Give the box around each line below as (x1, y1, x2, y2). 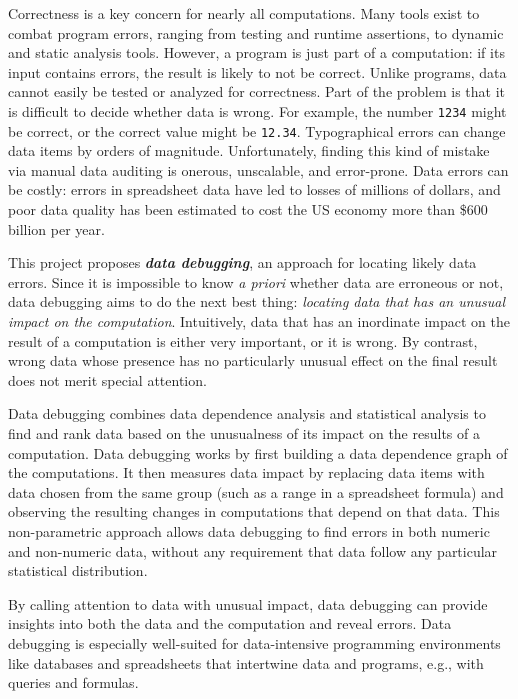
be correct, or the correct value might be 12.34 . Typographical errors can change (8, 120, 506, 141)
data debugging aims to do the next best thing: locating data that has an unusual (8, 291, 506, 312)
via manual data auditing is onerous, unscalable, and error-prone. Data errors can (8, 159, 509, 180)
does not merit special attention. (8, 369, 207, 390)
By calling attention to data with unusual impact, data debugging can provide (8, 593, 488, 614)
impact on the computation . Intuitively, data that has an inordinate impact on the (8, 311, 511, 332)
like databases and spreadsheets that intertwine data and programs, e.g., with (8, 652, 484, 673)
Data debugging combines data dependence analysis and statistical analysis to (8, 403, 486, 424)
